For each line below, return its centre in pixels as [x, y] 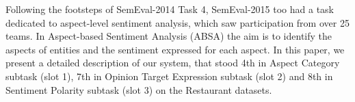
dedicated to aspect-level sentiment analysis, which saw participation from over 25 [177, 22]
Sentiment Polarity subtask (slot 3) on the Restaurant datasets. [139, 89]
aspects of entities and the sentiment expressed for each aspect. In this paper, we [175, 49]
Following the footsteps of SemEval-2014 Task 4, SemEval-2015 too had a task [170, 9]
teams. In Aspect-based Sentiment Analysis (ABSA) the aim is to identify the [169, 36]
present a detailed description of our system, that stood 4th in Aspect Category [173, 63]
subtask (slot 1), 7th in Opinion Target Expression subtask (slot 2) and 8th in [169, 76]
